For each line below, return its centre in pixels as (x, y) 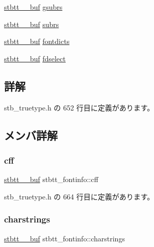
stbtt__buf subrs (32, 24)
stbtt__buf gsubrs (33, 7)
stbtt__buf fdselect (35, 58)
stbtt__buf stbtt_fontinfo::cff (51, 179)
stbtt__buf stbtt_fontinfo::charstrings (65, 238)
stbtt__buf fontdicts (37, 41)
